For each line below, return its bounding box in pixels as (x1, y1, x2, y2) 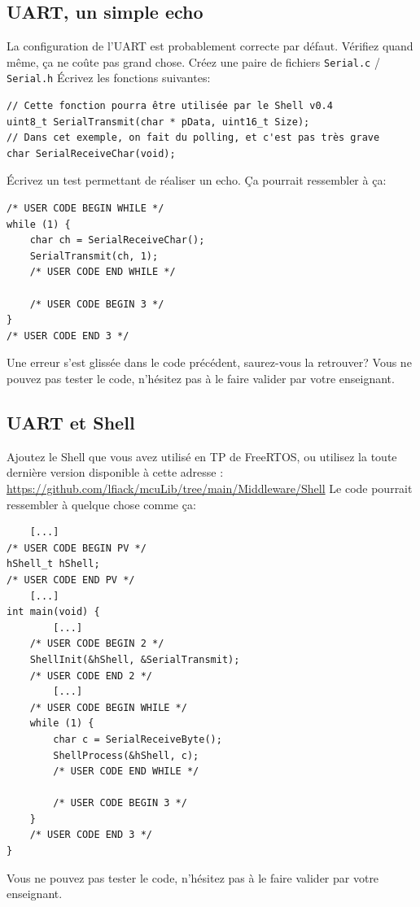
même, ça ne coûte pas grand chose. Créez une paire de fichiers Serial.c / (7, 53, 380, 70)
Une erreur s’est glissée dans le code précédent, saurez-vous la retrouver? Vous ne (7, 354, 412, 371)
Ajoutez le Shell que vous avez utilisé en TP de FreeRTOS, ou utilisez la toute (7, 447, 397, 464)
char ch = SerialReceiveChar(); (29, 234, 205, 246)
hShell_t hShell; (7, 558, 100, 570)
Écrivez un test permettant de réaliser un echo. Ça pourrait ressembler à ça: (7, 172, 387, 189)
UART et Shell (7, 410, 135, 434)
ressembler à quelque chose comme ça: (7, 495, 196, 512)
